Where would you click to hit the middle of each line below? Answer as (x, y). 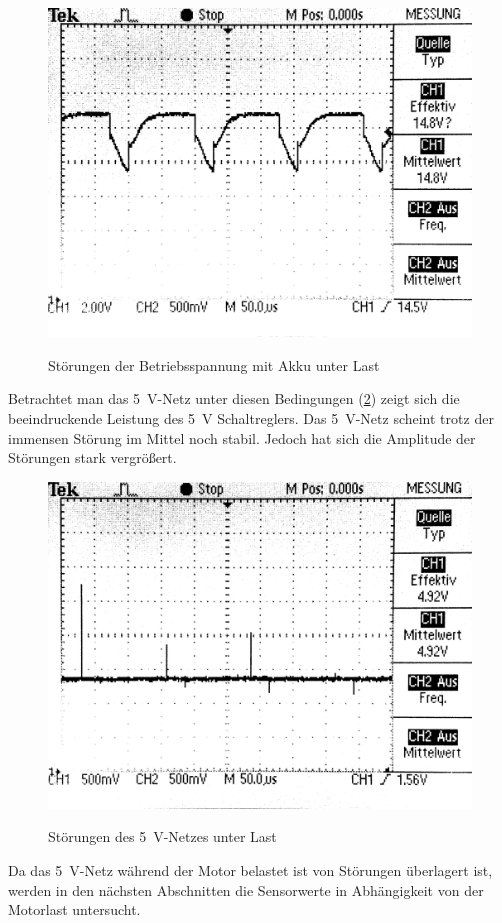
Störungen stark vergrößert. (92, 457)
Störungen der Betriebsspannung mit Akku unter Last (214, 364)
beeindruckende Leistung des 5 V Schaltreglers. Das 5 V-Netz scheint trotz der (251, 417)
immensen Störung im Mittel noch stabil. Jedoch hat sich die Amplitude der (242, 437)
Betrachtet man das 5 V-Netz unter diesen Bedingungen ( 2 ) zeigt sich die (234, 398)
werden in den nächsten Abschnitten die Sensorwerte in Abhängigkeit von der (246, 889)
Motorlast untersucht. (74, 909)
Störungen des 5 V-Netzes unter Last (162, 836)
